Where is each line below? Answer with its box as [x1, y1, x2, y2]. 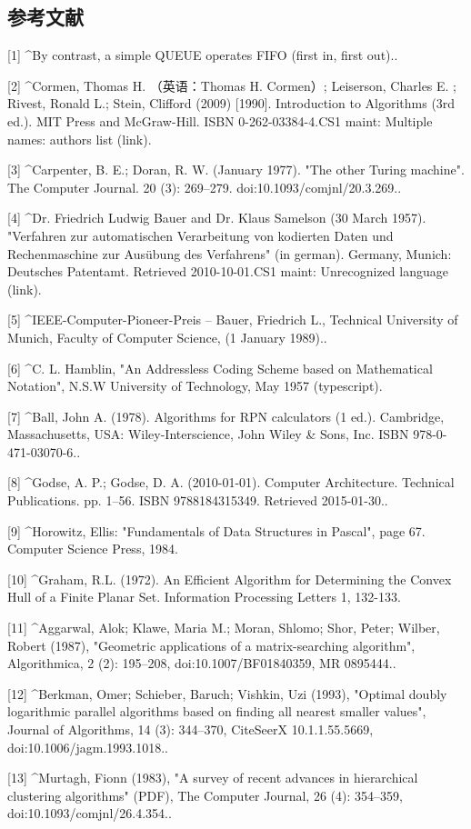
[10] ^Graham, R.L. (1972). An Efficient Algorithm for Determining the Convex [7, 569, 452, 588]
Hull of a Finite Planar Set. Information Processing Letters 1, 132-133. [7, 587, 401, 606]
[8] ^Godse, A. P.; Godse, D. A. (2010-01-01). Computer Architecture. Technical [7, 473, 455, 492]
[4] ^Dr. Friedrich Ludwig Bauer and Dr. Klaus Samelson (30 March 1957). [7, 208, 426, 227]
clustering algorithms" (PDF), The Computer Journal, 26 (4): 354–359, [7, 785, 403, 804]
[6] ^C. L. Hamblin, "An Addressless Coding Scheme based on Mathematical [7, 358, 433, 377]
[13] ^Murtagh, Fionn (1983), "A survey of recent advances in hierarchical [7, 768, 418, 787]
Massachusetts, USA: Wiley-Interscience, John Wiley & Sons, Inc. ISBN [7, 424, 409, 444]
